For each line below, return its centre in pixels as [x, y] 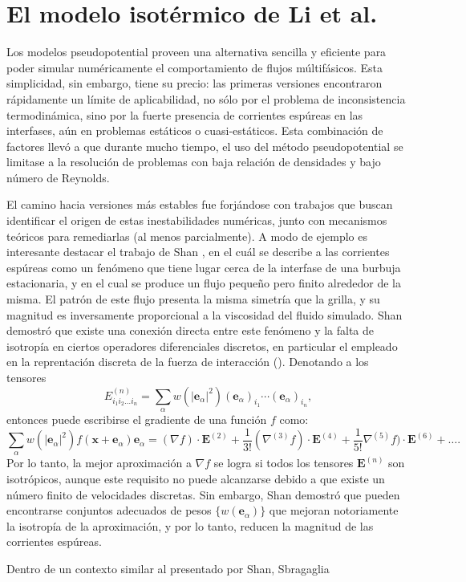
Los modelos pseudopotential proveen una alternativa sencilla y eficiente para [197, 52]
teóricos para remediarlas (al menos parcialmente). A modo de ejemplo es [187, 236]
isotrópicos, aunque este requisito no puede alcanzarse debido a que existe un [196, 479]
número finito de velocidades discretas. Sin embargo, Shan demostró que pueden [203, 494]
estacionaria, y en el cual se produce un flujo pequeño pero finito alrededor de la [204, 283]
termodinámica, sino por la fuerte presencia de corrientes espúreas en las [185, 114]
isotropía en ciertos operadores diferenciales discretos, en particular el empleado [202, 346]
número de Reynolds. [58, 177]
